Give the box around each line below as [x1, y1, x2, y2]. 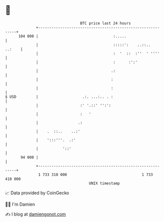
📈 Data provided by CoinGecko [5, 190, 69, 196]
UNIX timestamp [89, 180, 120, 186]
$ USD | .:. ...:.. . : [5, 94, 113, 99]
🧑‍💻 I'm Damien [5, 201, 35, 207]
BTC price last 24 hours [80, 21, 131, 26]
